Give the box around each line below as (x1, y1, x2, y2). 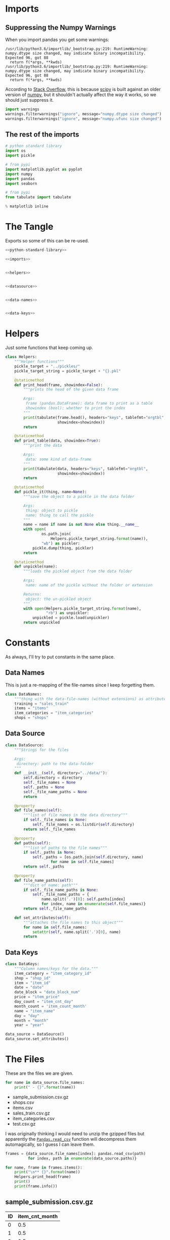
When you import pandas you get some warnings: (5, 36, 110, 42)
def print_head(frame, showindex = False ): (14, 382, 103, 388)
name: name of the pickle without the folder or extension (25, 583, 153, 588)
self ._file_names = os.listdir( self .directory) (32, 822, 135, 827)
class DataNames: (5, 692, 42, 697)
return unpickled (23, 620, 60, 625)
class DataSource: (5, 742, 44, 748)
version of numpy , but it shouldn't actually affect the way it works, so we (5, 92, 157, 98)
